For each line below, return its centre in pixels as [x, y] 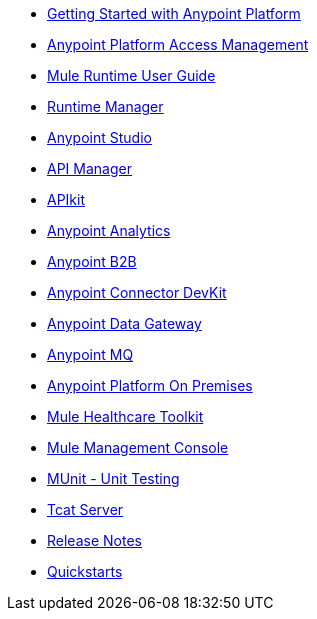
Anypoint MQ [90, 354]
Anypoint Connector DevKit [137, 292]
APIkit [66, 199]
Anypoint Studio [99, 137]
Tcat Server [85, 509]
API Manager [89, 168]
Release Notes [94, 540]
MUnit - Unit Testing [113, 478]
